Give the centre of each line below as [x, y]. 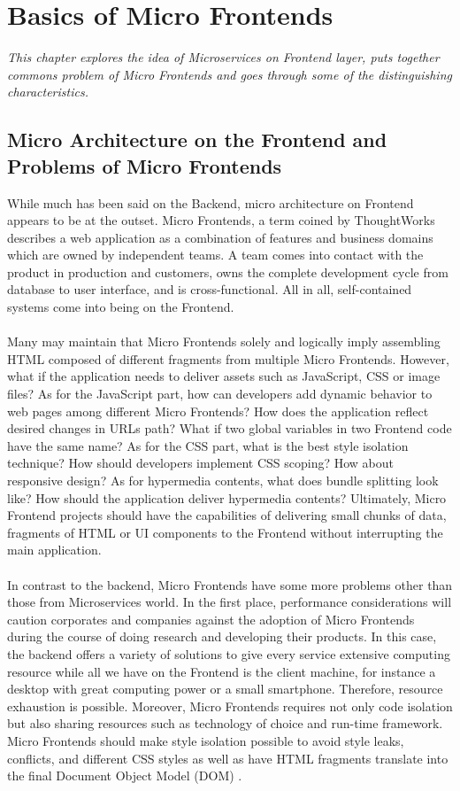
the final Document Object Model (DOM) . [125, 775]
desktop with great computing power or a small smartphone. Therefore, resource [225, 689]
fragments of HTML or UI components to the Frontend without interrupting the [225, 532]
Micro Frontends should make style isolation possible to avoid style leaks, [206, 740]
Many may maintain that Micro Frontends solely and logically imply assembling [224, 341]
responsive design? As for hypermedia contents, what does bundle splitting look [223, 480]
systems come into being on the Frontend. [121, 307]
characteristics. [48, 92]
